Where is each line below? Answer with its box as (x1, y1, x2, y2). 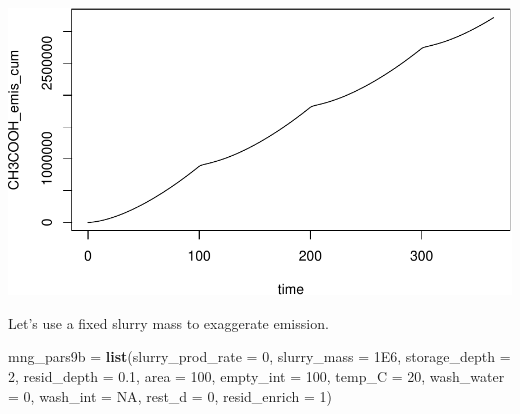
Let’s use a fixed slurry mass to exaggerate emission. (8, 312, 329, 333)
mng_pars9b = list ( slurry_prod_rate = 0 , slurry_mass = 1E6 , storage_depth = (8, 346, 511, 367)
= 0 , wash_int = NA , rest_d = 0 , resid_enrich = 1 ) (8, 385, 333, 406)
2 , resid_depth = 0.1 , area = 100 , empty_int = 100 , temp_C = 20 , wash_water (8, 366, 505, 387)
